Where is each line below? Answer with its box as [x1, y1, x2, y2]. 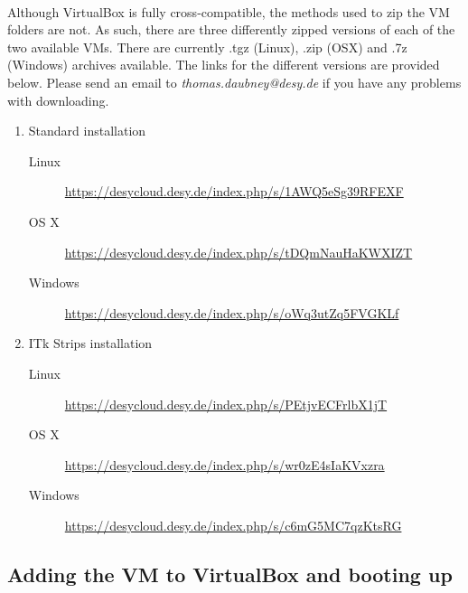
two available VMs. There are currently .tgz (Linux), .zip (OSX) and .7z [7, 37, 407, 56]
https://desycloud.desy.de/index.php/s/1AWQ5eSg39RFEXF [64, 182, 404, 201]
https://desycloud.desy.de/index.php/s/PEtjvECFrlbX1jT [64, 394, 388, 413]
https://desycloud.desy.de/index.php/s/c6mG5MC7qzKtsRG [64, 515, 402, 534]
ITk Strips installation [28, 334, 153, 353]
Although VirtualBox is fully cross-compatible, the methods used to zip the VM [7, 2, 450, 21]
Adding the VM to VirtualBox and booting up [7, 560, 453, 588]
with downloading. [7, 90, 109, 109]
